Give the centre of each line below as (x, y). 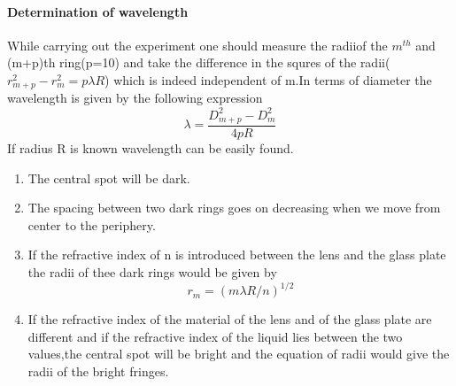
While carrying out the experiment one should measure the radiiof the (197, 45)
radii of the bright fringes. (98, 371)
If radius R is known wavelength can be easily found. (151, 148)
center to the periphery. (92, 224)
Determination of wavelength (98, 11)
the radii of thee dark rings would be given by (152, 271)
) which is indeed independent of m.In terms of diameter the (268, 79)
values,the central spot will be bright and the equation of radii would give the (239, 354)
